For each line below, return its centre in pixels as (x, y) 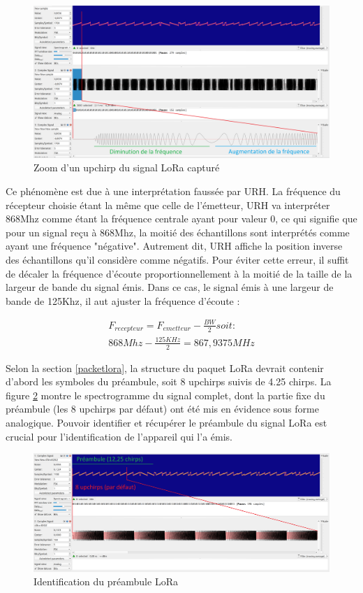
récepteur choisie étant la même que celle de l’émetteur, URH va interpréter (168, 205)
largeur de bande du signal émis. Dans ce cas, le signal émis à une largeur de (170, 287)
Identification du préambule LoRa (106, 581)
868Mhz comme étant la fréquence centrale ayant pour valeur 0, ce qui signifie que (181, 219)
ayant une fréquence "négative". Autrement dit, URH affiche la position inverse (174, 246)
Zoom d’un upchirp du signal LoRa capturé (127, 167)
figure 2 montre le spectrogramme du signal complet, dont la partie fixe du (165, 395)
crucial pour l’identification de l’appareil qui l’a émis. (119, 436)
